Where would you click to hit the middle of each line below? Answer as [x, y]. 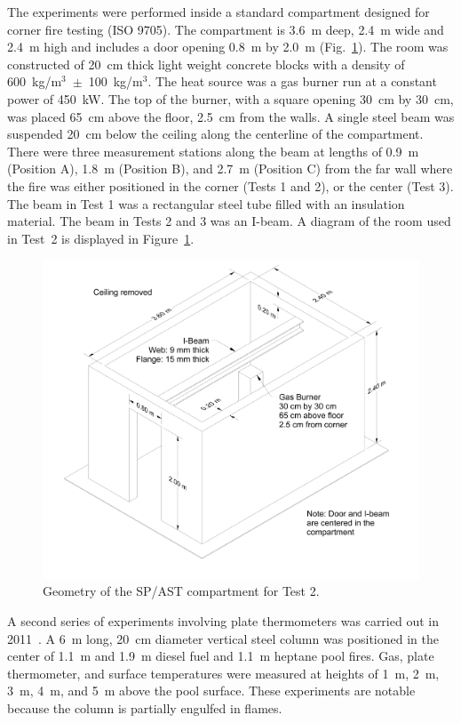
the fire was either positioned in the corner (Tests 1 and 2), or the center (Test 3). [230, 185]
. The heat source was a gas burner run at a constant [292, 81]
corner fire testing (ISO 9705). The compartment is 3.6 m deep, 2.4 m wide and [226, 29]
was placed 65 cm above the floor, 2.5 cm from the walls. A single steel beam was [231, 116]
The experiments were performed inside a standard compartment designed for [219, 12]
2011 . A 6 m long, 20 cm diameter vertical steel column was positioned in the [223, 638]
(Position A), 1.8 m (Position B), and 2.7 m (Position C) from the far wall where [230, 169]
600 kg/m [35, 81]
